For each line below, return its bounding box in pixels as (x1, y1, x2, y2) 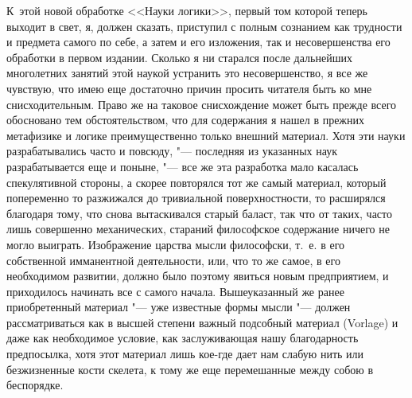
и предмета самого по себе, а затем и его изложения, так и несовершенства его (6, 33, 391, 50)
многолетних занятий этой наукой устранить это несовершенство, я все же (6, 64, 368, 81)
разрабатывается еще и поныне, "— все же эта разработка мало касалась (6, 158, 359, 174)
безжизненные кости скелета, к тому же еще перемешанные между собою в (6, 361, 374, 377)
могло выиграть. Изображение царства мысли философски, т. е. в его (6, 236, 345, 252)
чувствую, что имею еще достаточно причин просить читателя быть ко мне (6, 80, 372, 96)
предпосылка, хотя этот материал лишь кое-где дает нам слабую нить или (6, 345, 364, 362)
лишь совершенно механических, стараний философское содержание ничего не (6, 220, 390, 237)
